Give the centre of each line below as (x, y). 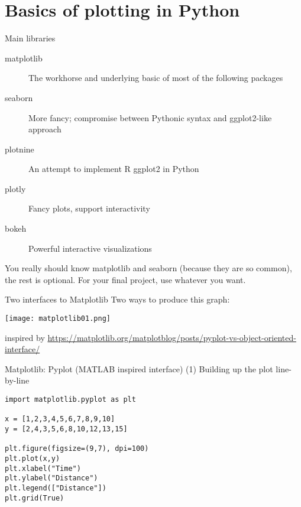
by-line (17, 380)
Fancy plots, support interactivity (89, 208)
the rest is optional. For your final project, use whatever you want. (125, 279)
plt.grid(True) (35, 498)
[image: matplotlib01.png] (58, 319)
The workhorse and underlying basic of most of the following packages (156, 78)
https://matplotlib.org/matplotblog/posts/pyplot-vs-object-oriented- (172, 337)
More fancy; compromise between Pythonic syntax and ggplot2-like (150, 117)
